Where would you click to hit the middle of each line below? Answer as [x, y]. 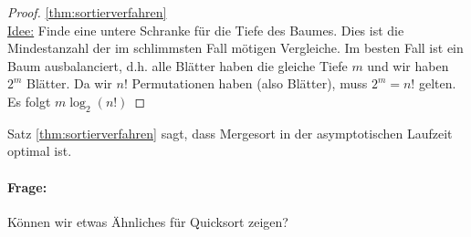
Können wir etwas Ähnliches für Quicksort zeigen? [148, 221]
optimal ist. [40, 151]
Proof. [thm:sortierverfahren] [87, 12]
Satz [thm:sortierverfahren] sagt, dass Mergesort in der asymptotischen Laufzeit [230, 133]
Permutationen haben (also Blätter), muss [250, 83]
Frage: [27, 186]
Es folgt [29, 101]
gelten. [437, 83]
